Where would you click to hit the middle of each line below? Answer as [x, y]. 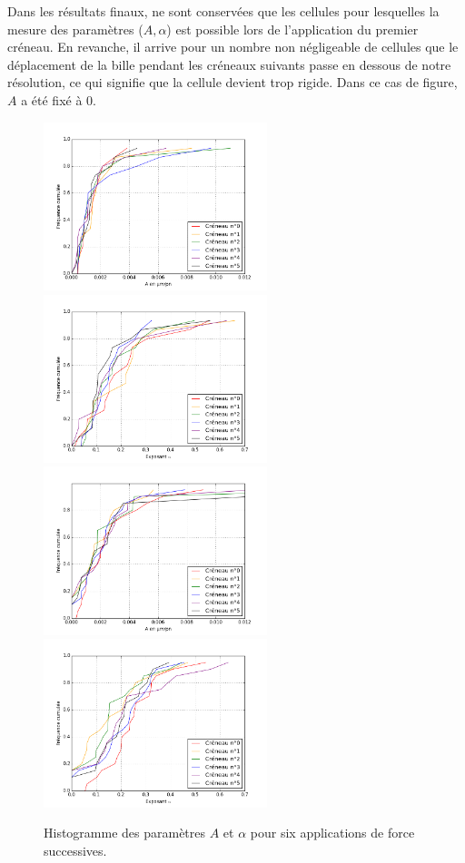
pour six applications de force [332, 833]
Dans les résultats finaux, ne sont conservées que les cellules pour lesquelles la [223, 11]
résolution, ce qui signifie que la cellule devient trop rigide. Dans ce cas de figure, [232, 82]
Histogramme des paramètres [125, 833]
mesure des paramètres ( [75, 29]
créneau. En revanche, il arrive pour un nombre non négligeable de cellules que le [233, 47]
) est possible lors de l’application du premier [292, 29]
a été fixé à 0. [59, 99]
